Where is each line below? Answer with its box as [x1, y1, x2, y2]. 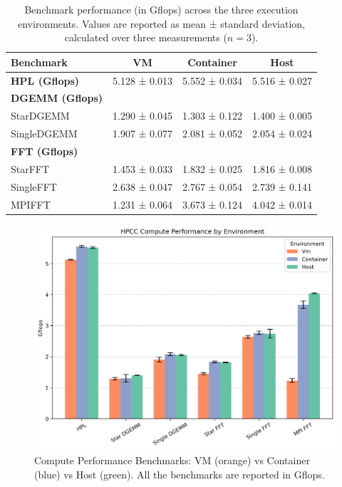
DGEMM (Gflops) [11, 90, 103, 105]
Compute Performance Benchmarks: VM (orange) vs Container [34, 452, 310, 467]
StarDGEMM [11, 108, 70, 123]
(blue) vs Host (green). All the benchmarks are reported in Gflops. [34, 466, 325, 481]
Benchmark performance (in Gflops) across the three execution [24, 2, 299, 16]
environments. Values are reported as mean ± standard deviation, [17, 16, 306, 31]
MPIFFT [11, 197, 51, 211]
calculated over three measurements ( [64, 30, 227, 45]
